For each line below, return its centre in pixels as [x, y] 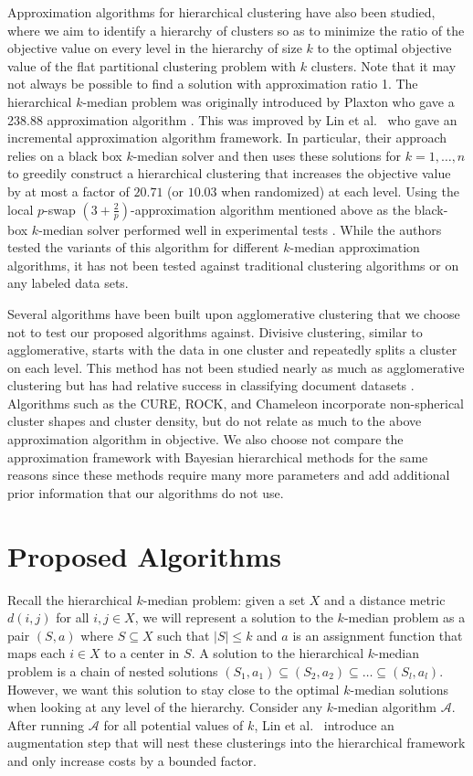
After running [46, 724]
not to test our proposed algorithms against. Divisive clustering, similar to [215, 331]
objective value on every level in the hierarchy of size [155, 48]
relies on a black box [65, 155]
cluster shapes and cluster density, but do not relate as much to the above [215, 421]
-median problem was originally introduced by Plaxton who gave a [268, 101]
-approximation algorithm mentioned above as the [270, 209]
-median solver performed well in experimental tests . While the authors [240, 229]
